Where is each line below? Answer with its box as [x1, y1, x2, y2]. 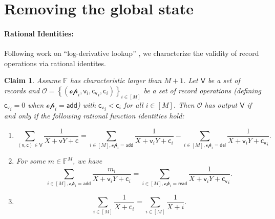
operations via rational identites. [4, 57, 106, 68]
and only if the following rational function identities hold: [4, 110, 184, 121]
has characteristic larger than [70, 75, 162, 86]
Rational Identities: [4, 28, 74, 38]
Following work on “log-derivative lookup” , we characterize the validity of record [4, 48, 259, 58]
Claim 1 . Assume [4, 75, 61, 86]
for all [123, 99, 143, 110]
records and [4, 85, 40, 95]
